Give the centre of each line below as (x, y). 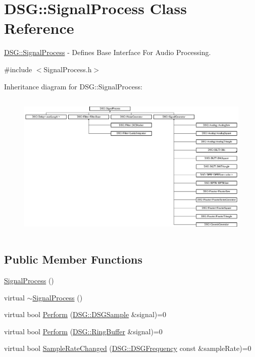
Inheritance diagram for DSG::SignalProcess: (73, 86)
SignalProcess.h (68, 69)
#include (18, 69)
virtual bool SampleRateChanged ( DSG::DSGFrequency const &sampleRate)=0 (128, 348)
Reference (39, 28)
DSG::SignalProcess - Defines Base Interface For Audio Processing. (108, 52)
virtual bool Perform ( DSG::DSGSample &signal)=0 (85, 314)
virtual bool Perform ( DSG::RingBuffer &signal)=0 (83, 331)
